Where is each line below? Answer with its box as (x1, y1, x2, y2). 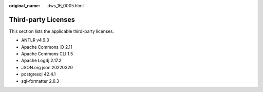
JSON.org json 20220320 (21, 64, 73, 70)
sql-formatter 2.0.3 (21, 78, 59, 84)
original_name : (9, 3, 40, 8)
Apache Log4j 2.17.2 (21, 57, 62, 63)
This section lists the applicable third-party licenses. (9, 28, 114, 34)
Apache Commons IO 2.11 (21, 44, 73, 50)
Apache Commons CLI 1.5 (21, 51, 73, 57)
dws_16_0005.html (47, 3, 84, 8)
